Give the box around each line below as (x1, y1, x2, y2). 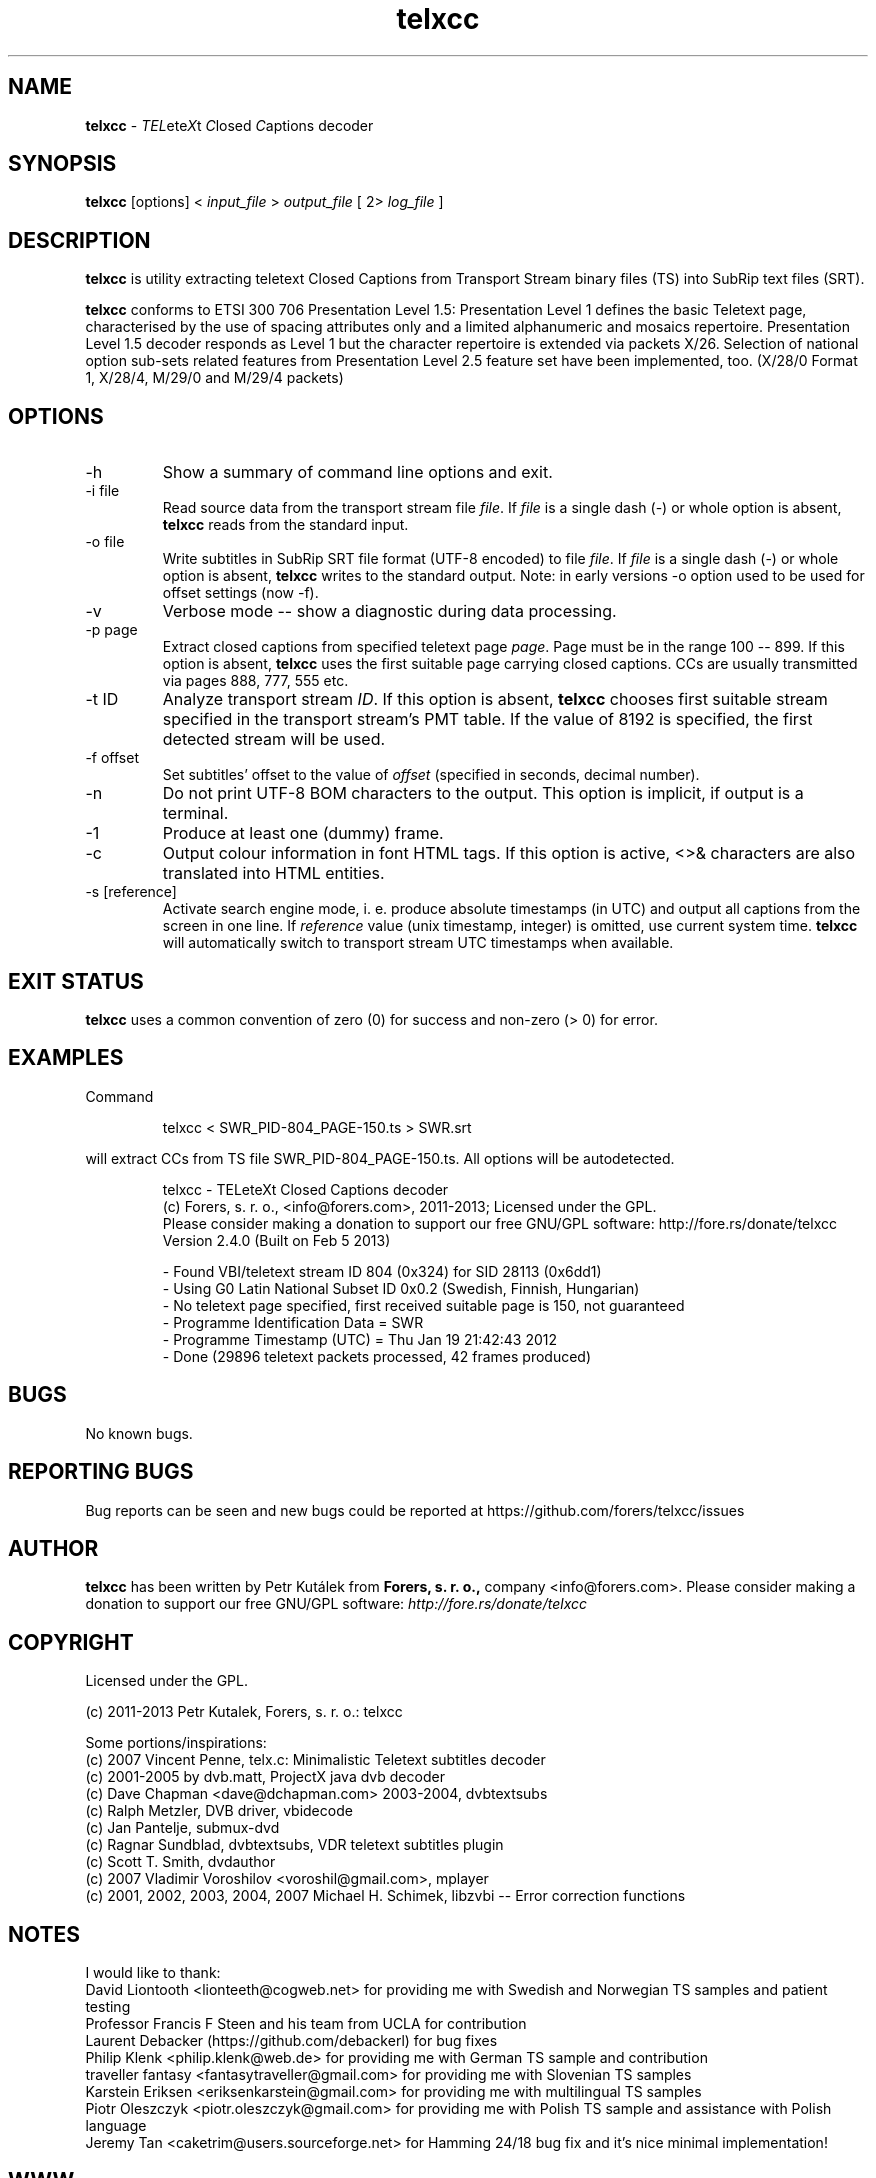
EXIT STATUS (8, 968, 144, 994)
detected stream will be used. (162, 729, 386, 750)
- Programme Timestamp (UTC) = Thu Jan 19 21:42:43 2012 (162, 1330, 558, 1348)
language (85, 2117, 147, 2135)
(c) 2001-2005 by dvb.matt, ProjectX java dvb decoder (85, 1768, 445, 1786)
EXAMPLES (8, 1045, 124, 1071)
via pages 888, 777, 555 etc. (162, 672, 349, 690)
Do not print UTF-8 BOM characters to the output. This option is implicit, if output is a (162, 783, 804, 804)
